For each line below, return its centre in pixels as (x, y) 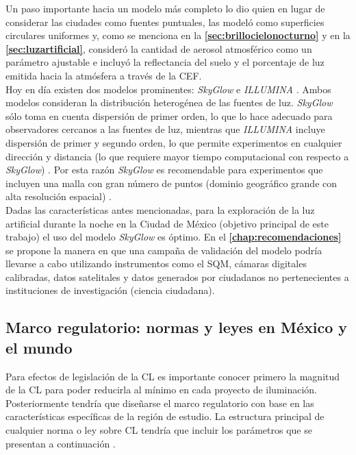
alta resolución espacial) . (59, 196)
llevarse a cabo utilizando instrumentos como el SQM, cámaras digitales (156, 263)
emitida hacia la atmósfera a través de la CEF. (104, 75)
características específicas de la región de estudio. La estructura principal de (165, 416)
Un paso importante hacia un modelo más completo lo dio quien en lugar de (165, 8)
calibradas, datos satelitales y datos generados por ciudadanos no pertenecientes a (177, 276)
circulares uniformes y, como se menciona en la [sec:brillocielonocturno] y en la (178, 35)
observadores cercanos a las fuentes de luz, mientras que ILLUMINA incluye (165, 129)
